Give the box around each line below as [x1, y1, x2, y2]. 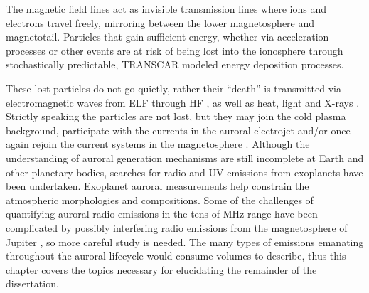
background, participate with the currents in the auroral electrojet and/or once [6, 122, 351, 137]
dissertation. [6, 276, 59, 291]
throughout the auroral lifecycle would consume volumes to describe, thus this [6, 248, 346, 263]
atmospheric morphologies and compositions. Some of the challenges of [6, 192, 314, 207]
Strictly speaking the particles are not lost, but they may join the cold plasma [6, 109, 346, 124]
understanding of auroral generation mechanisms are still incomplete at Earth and [6, 150, 364, 165]
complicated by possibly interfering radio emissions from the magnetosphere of [6, 220, 348, 235]
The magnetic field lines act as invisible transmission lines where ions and [6, 1, 326, 16]
